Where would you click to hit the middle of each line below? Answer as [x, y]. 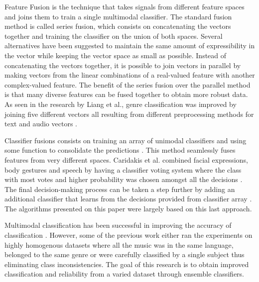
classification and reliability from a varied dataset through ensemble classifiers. [125, 274]
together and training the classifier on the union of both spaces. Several [114, 36]
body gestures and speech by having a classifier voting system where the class [123, 169]
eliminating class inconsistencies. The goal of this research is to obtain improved [127, 264]
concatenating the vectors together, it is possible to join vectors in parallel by [123, 65]
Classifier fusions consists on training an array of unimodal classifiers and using [126, 140]
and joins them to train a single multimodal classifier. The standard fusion [118, 16]
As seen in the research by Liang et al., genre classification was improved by [121, 104]
